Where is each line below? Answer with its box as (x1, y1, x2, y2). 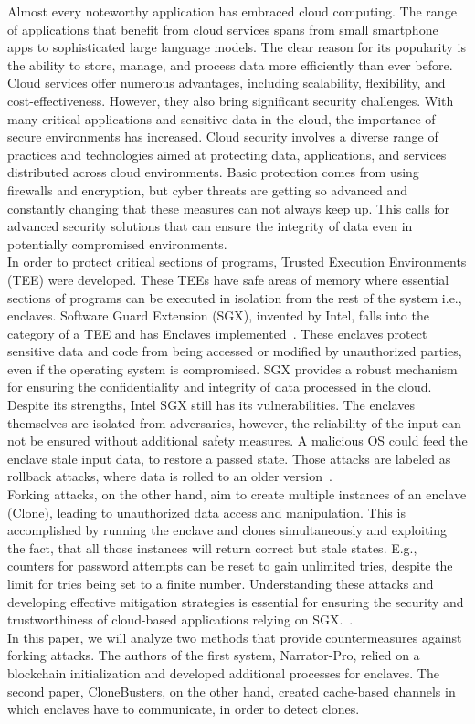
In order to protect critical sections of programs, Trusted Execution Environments (7, 252, 467, 271)
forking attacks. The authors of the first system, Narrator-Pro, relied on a (7, 645, 420, 665)
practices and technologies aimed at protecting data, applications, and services (7, 144, 447, 163)
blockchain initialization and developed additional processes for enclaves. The (7, 663, 439, 682)
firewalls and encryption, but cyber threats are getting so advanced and (7, 180, 407, 199)
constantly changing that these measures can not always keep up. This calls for (7, 198, 449, 217)
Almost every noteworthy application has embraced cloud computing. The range (7, 2, 457, 20)
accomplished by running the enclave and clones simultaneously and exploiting (7, 520, 448, 540)
